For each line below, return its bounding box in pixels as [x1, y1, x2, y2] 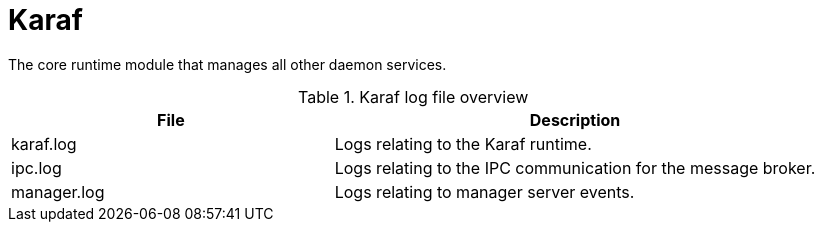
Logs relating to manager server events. [334, 181, 635, 202]
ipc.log [11, 157, 62, 178]
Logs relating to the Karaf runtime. [334, 133, 592, 154]
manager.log [11, 181, 105, 202]
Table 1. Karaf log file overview [298, 86, 529, 107]
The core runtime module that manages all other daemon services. [8, 55, 447, 73]
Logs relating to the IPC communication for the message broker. [334, 157, 816, 178]
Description [529, 109, 621, 130]
